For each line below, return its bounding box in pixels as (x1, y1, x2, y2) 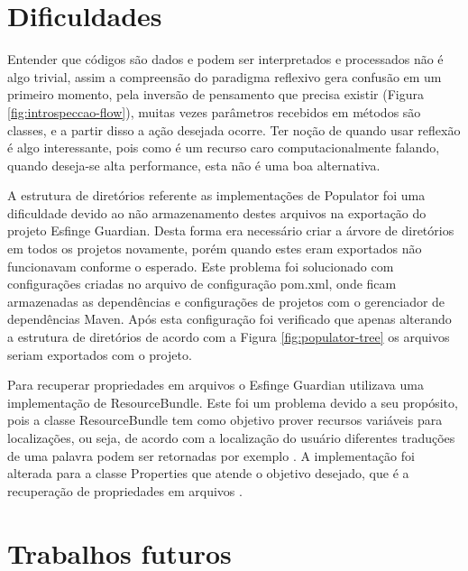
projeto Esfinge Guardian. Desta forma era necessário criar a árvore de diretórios (7, 221, 454, 240)
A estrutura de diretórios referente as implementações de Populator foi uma (7, 186, 426, 205)
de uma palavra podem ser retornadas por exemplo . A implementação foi (7, 446, 415, 465)
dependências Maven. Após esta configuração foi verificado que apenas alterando (7, 309, 452, 328)
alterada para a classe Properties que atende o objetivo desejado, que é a (7, 464, 409, 483)
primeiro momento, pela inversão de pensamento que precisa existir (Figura (7, 85, 424, 104)
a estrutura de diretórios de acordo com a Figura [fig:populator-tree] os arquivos (7, 327, 450, 346)
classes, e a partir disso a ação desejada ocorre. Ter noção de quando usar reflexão (7, 120, 461, 139)
